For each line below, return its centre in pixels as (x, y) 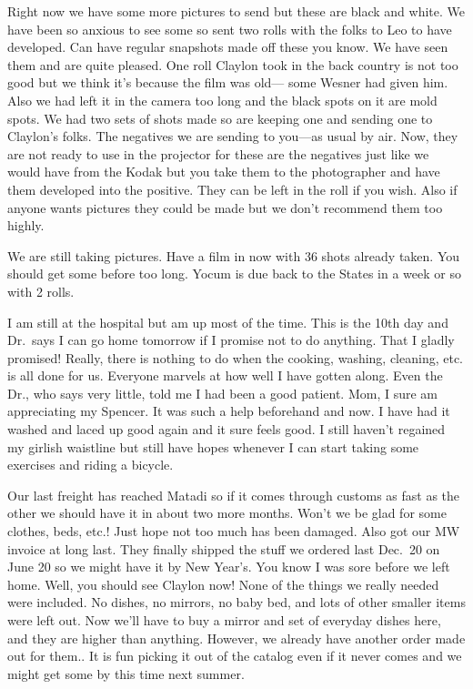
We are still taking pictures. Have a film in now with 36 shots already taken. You (234, 255)
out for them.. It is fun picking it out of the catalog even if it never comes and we (235, 656)
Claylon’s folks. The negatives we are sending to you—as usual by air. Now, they (233, 136)
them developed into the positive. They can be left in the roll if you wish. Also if (232, 189)
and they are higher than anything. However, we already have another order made (236, 638)
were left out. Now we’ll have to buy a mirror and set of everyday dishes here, (224, 620)
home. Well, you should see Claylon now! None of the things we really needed (223, 584)
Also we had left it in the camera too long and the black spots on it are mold (222, 100)
